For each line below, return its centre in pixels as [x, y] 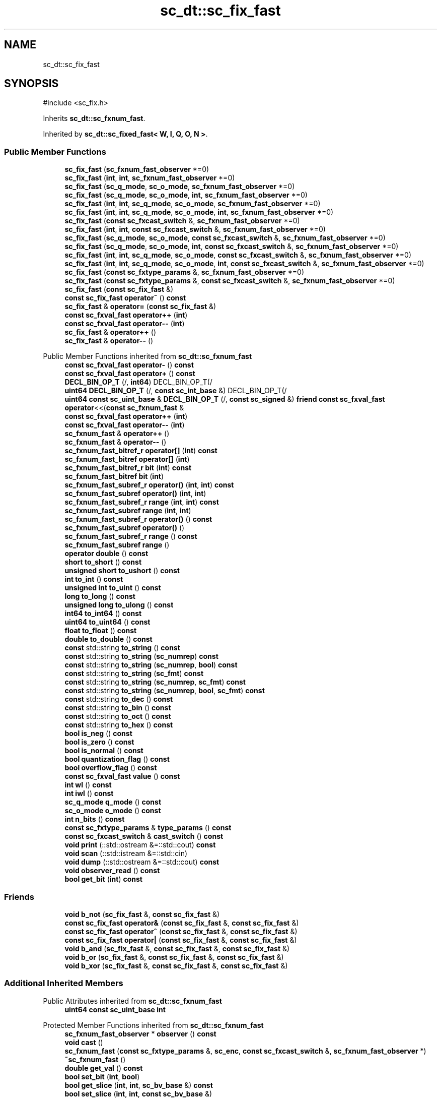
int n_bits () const [95, 819]
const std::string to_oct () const [118, 716]
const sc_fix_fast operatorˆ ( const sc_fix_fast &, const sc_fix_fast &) [181, 931]
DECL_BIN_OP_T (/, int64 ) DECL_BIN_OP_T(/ [138, 382]
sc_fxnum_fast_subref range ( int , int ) [128, 511]
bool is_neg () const [98, 734]
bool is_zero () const [99, 742]
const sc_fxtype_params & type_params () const [148, 828]
